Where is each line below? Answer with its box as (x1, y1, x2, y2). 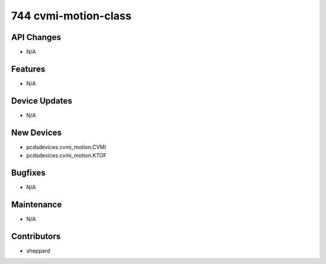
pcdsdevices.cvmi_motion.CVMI (26, 143, 106, 151)
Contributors (11, 231, 61, 242)
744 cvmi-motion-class (11, 9, 132, 22)
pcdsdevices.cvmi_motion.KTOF (26, 152, 107, 159)
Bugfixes (11, 167, 46, 178)
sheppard (26, 247, 51, 254)
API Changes (11, 32, 62, 42)
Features (11, 64, 45, 74)
